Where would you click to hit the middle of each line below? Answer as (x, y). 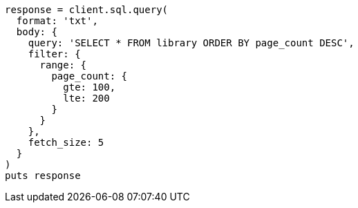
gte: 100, (89, 87)
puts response (43, 176)
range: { (63, 65)
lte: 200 (86, 98)
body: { (37, 32)
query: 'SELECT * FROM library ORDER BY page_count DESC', (191, 43)
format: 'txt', (57, 21)
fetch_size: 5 (66, 142)
